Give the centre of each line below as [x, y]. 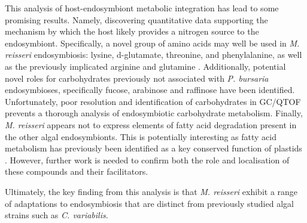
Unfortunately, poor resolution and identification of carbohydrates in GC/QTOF [153, 101]
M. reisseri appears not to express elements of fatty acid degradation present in [151, 124]
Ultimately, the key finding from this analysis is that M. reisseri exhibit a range [151, 191]
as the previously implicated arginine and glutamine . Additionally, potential [145, 66]
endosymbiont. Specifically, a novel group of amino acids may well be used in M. [152, 43]
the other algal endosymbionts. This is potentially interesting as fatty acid [141, 136]
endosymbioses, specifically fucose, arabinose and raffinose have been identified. [150, 90]
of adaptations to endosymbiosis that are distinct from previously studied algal [149, 203]
